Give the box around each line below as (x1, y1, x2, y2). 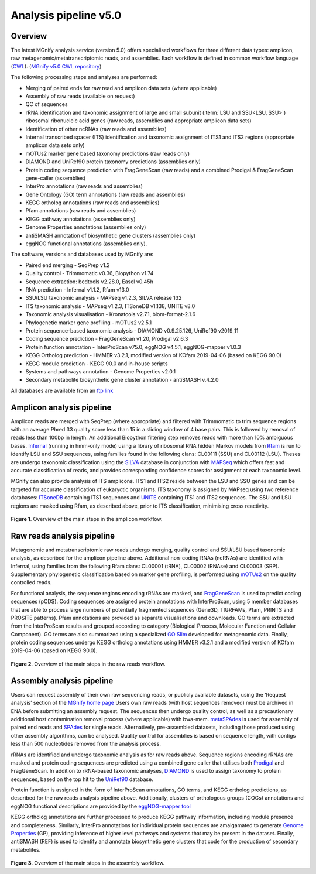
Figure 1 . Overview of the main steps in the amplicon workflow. (11, 515, 163, 522)
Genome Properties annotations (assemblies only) (25, 224, 146, 231)
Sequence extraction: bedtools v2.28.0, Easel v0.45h (25, 278, 153, 285)
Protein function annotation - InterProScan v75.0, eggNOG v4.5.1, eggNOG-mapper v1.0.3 (25, 343, 241, 351)
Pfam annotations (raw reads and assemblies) (25, 207, 136, 214)
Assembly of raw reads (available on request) (25, 92, 135, 100)
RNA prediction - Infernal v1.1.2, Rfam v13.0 (25, 286, 129, 293)
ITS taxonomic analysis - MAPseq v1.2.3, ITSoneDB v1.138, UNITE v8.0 (25, 302, 195, 310)
